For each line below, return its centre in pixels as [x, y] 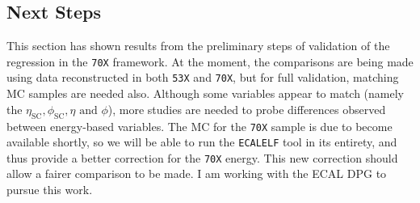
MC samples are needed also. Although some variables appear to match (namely [206, 93]
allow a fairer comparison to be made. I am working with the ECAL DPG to [197, 173]
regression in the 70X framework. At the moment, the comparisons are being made [210, 61]
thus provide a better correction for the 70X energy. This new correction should [202, 157]
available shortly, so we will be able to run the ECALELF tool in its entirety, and [202, 142]
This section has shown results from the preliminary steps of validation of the [198, 46]
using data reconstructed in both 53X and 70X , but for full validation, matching [203, 77]
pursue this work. [50, 190]
